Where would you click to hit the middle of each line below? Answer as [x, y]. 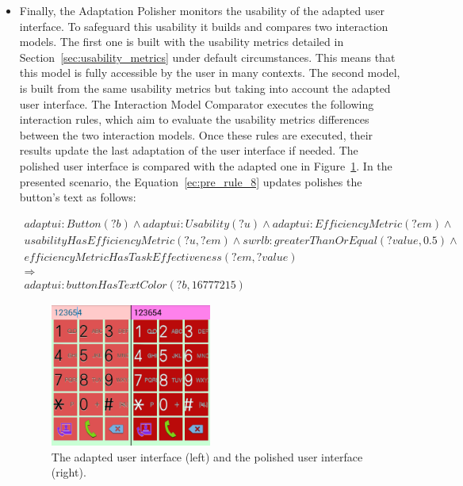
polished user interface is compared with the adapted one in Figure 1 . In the [206, 165]
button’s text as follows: [78, 197]
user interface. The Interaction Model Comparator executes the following [197, 103]
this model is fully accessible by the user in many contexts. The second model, [210, 73]
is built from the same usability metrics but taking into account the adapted [205, 88]
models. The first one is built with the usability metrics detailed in [182, 42]
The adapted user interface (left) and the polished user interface [207, 456]
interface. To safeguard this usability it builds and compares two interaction [204, 26]
